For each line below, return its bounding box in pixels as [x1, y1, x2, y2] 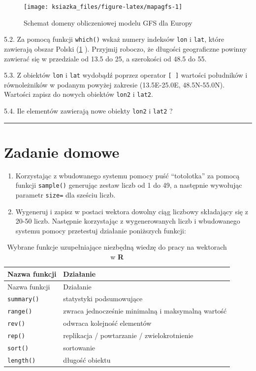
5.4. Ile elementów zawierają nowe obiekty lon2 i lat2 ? [4, 106, 173, 115]
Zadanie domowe [4, 142, 120, 162]
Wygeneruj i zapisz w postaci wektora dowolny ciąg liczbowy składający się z [15, 206, 248, 216]
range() [7, 308, 32, 315]
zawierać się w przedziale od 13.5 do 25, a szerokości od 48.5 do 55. [4, 53, 207, 63]
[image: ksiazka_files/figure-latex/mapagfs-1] [24, 3, 183, 10]
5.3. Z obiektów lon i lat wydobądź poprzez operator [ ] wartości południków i [4, 70, 248, 80]
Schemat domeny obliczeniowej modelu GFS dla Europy [24, 17, 192, 28]
